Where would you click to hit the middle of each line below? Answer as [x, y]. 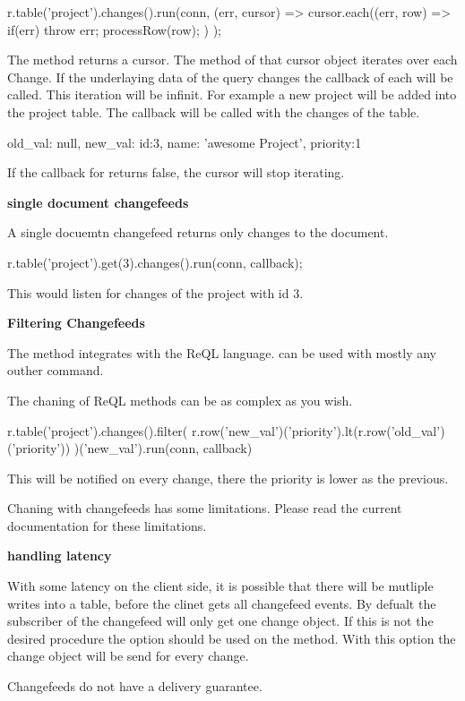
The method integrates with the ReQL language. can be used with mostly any [222, 352]
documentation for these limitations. [107, 525]
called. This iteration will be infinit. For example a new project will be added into [232, 94]
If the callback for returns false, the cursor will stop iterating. [176, 172]
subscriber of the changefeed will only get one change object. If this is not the [220, 621]
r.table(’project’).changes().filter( [98, 430]
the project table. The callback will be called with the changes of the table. [214, 111]
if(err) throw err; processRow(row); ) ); [115, 29]
